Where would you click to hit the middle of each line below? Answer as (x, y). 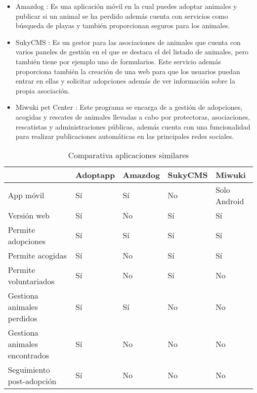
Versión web (29, 215)
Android (230, 201)
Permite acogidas (38, 255)
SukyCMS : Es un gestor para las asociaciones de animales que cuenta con (128, 42)
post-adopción (32, 381)
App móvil (26, 195)
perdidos (23, 318)
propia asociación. (43, 90)
